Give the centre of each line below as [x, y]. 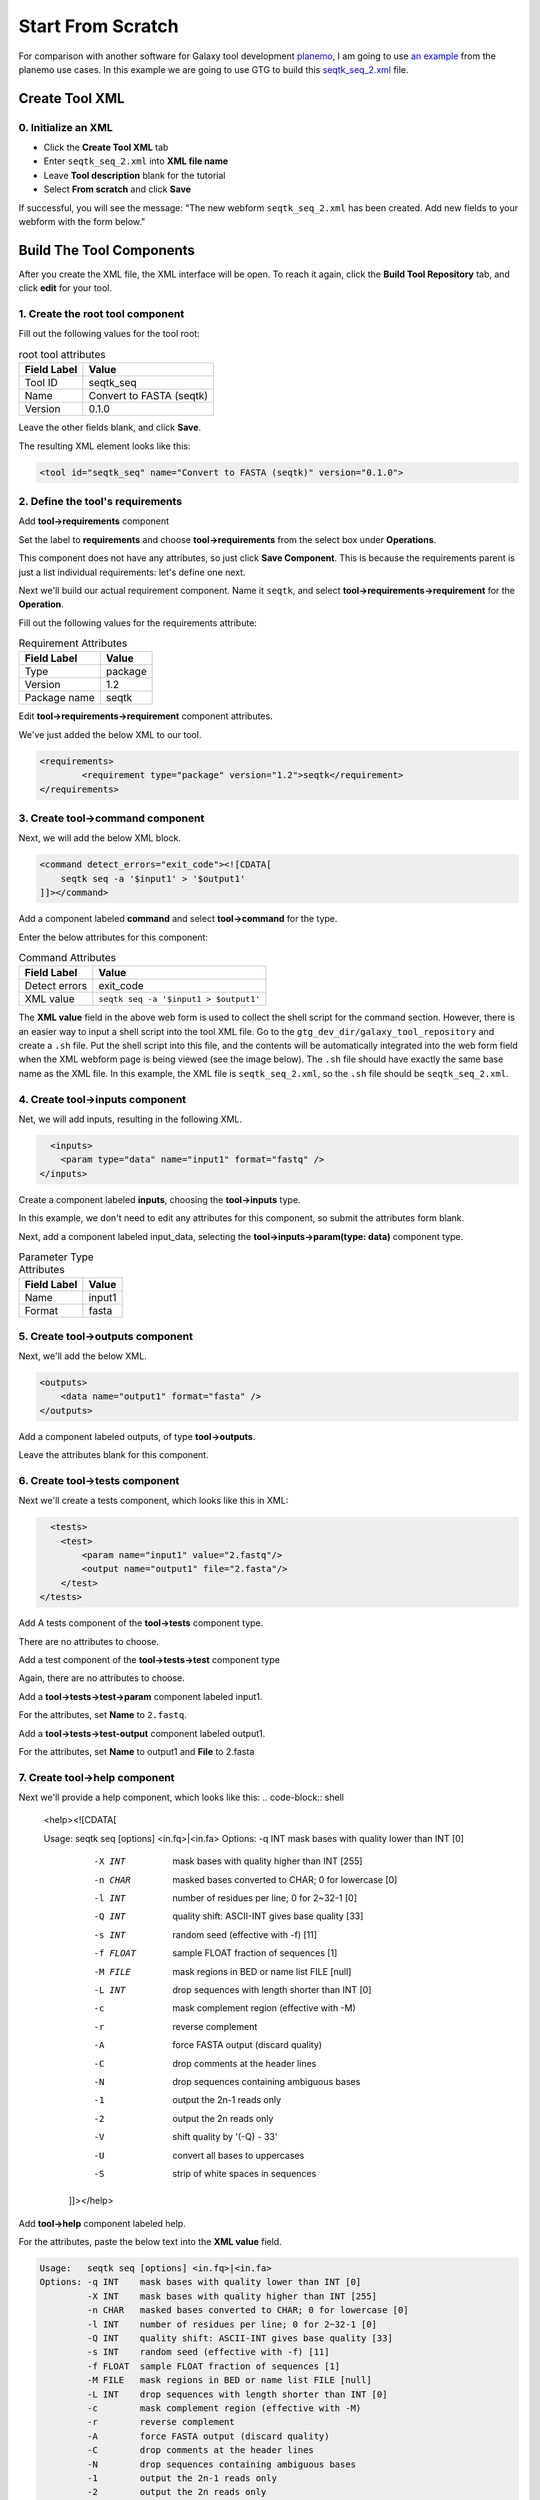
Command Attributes [67, 958]
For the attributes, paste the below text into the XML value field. [150, 2242]
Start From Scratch [98, 26]
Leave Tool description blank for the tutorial [134, 175]
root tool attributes [62, 355]
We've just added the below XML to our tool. [110, 734]
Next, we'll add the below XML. [82, 1356]
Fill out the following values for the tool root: [109, 334]
